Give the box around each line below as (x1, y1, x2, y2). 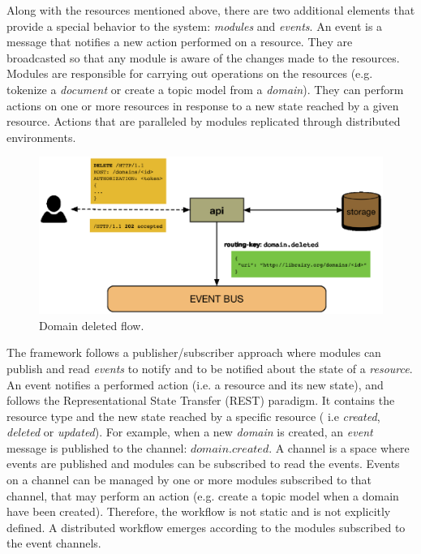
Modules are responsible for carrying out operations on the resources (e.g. (6, 65, 373, 82)
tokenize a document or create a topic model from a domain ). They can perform (6, 80, 404, 97)
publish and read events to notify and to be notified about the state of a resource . (6, 359, 413, 376)
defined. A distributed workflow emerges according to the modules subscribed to (6, 518, 406, 535)
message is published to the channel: (6, 439, 187, 456)
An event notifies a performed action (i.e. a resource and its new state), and (6, 376, 384, 393)
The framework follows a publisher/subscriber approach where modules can (6, 344, 381, 361)
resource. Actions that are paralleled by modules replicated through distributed (6, 113, 401, 130)
